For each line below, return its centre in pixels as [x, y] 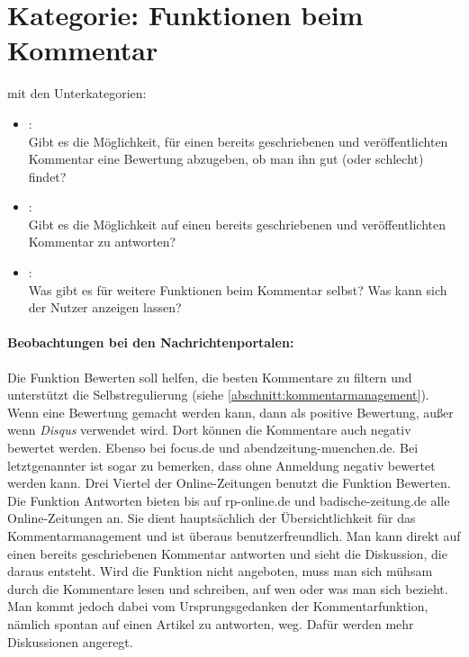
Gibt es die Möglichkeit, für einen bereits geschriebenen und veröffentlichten [238, 141]
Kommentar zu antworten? [102, 242]
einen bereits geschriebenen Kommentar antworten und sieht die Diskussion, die [227, 553]
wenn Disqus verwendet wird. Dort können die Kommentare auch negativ [209, 430]
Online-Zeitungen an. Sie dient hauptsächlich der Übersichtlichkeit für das [212, 518]
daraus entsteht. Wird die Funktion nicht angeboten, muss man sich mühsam [220, 571]
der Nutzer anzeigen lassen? [105, 307]
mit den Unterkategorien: [77, 93]
